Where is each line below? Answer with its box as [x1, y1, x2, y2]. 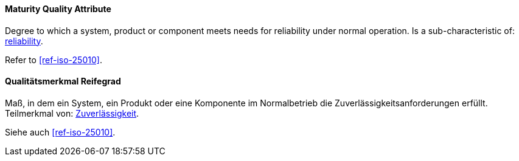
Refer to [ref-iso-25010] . [5, 54, 102, 65]
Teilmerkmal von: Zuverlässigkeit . [5, 108, 139, 118]
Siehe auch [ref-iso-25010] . [5, 126, 116, 137]
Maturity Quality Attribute [5, 4, 111, 14]
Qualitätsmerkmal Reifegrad [5, 76, 121, 87]
